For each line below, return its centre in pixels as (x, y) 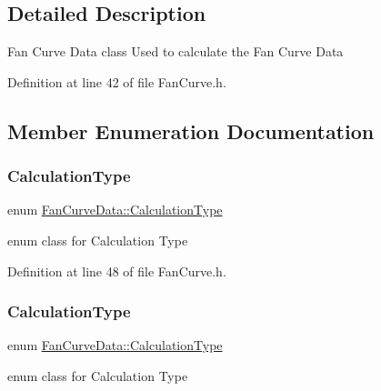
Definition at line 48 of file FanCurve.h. (117, 271)
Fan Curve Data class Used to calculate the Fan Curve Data (175, 51)
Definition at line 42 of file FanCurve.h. (117, 81)
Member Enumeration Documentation (191, 130)
